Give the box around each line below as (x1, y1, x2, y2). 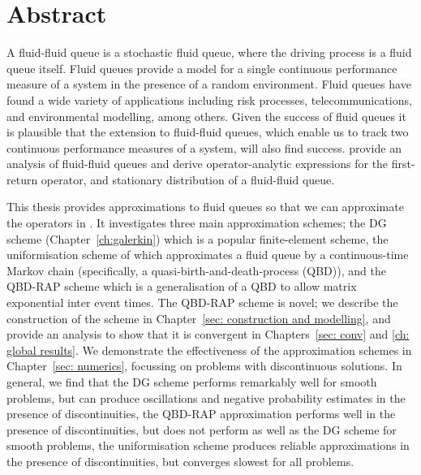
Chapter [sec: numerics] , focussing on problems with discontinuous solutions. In (6, 357, 402, 374)
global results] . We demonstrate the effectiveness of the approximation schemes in (6, 341, 412, 358)
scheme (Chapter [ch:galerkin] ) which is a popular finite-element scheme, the (6, 230, 389, 247)
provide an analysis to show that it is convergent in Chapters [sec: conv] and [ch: (6, 326, 410, 343)
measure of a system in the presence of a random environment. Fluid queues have (6, 76, 411, 93)
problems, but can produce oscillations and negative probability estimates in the (6, 389, 406, 406)
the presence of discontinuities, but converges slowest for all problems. (6, 452, 354, 469)
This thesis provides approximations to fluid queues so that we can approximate (6, 198, 404, 215)
